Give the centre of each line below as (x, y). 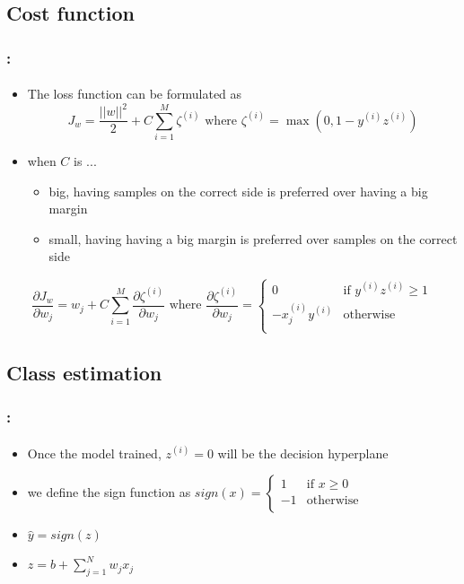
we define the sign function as (109, 492)
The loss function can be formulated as (135, 94)
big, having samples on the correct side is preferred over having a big (238, 191)
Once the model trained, (94, 453)
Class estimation (84, 372)
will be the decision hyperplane (303, 453)
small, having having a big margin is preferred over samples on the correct (253, 238)
